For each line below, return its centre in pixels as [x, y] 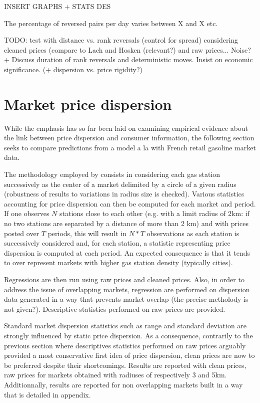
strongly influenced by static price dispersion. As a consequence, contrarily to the [128, 335]
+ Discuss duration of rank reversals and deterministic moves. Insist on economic [128, 59]
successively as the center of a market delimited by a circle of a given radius [120, 184]
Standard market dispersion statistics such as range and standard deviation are [125, 326]
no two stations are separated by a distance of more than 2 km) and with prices [126, 223]
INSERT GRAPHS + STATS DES [57, 6]
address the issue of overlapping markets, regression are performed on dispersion [127, 289]
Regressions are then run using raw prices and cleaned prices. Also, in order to [124, 279]
